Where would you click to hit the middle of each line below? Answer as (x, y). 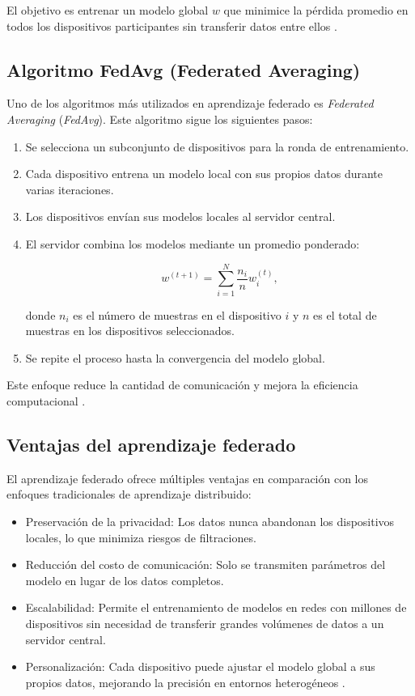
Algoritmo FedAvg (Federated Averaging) (184, 69)
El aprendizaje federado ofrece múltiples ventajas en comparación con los (188, 478)
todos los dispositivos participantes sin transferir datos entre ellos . (172, 25)
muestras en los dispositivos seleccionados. (130, 331)
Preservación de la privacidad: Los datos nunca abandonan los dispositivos (210, 522)
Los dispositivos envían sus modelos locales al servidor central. (180, 216)
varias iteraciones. (70, 189)
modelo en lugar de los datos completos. (125, 580)
